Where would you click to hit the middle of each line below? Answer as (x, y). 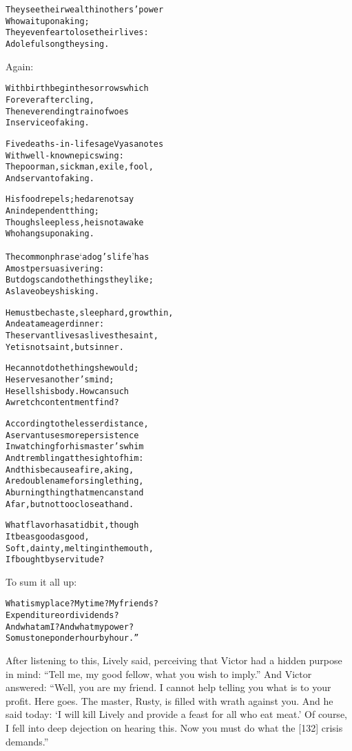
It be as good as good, (48, 536)
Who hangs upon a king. (50, 234)
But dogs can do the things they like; (80, 280)
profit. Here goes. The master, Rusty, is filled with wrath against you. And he (169, 700)
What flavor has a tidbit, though (72, 525)
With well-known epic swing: (65, 155)
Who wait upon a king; (48, 21)
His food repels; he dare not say (70, 199)
